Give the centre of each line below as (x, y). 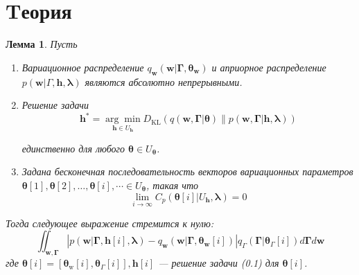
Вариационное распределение (83, 67)
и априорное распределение (269, 67)
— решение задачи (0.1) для (219, 263)
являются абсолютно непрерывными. (164, 81)
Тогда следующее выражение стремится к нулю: (110, 223)
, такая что (173, 185)
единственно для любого (73, 148)
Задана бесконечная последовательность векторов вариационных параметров (187, 171)
